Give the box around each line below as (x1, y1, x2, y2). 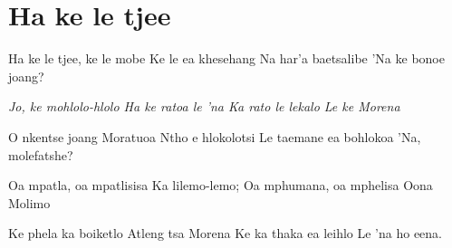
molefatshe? (8, 145, 73, 164)
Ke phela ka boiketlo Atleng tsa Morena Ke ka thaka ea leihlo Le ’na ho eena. (8, 224, 443, 243)
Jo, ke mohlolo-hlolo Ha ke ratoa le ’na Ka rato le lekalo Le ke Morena (8, 97, 400, 116)
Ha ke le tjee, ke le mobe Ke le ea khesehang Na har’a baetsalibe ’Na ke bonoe (8, 49, 445, 68)
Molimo (8, 193, 51, 212)
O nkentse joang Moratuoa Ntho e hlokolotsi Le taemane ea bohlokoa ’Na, (8, 127, 421, 146)
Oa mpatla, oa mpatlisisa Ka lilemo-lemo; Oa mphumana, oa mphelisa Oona (8, 176, 433, 195)
